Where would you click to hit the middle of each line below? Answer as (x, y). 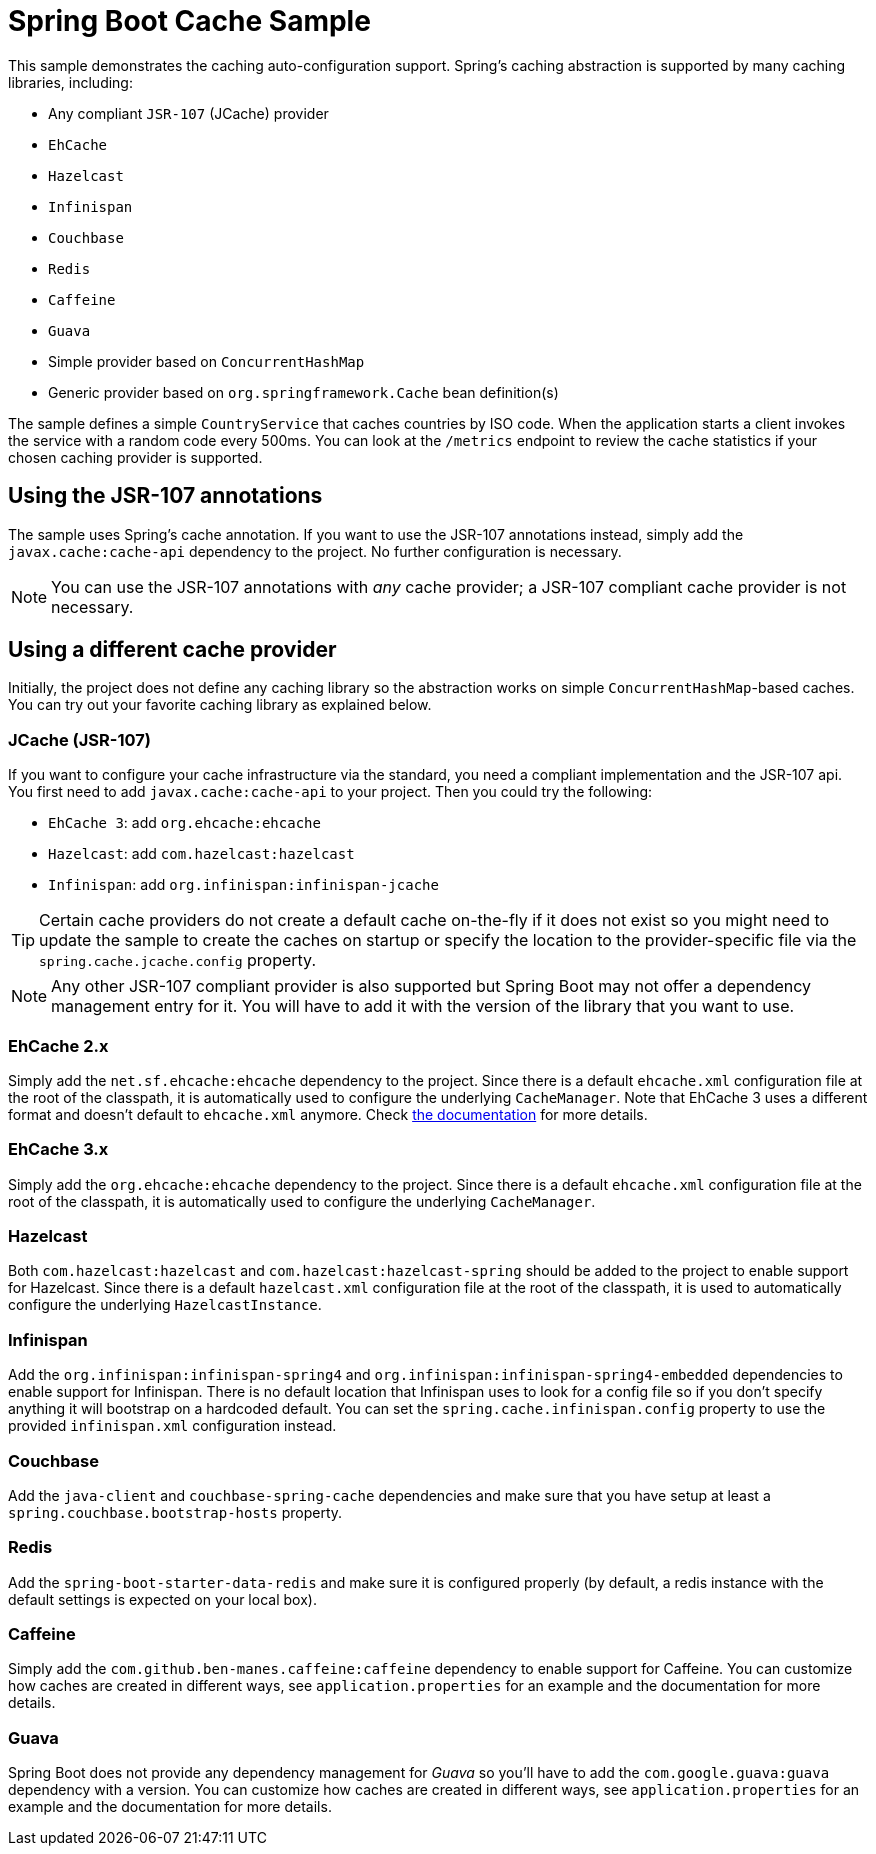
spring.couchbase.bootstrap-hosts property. (175, 1512)
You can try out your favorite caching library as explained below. (220, 705)
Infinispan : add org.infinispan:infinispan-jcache (243, 885)
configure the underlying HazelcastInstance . (165, 1305)
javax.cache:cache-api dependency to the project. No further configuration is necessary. (315, 551)
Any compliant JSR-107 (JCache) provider (188, 113)
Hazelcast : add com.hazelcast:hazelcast (201, 854)
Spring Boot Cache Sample (189, 21)
